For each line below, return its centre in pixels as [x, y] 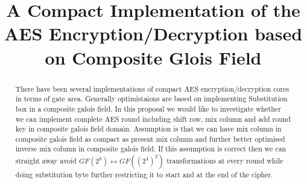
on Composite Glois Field [153, 57]
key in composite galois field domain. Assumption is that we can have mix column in [148, 129]
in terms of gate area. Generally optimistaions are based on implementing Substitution [151, 99]
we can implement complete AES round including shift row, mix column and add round [153, 119]
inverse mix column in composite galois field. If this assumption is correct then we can [151, 149]
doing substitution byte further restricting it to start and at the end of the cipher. [144, 175]
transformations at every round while [225, 161]
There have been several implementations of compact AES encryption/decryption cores [152, 88]
